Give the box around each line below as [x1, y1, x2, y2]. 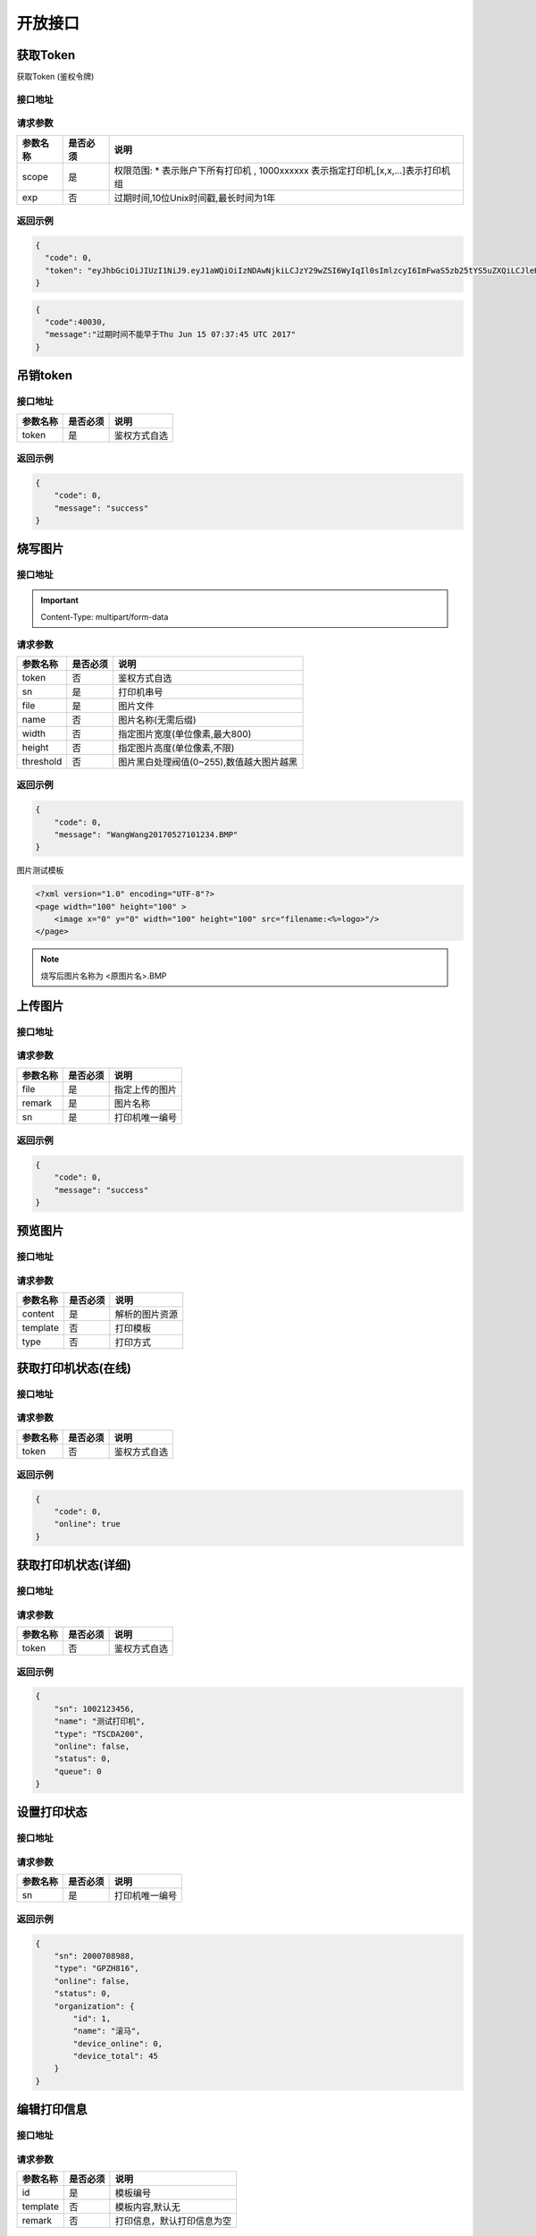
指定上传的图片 [113, 1083, 178, 1096]
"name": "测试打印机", [54, 1716, 147, 1726]
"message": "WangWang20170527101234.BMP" [54, 829, 239, 840]
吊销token [16, 368, 73, 384]
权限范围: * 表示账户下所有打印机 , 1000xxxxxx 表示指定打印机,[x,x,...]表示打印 [113, 164, 442, 176]
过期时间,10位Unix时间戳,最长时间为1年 [113, 191, 276, 204]
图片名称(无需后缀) [117, 714, 197, 726]
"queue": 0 [54, 1766, 102, 1776]
